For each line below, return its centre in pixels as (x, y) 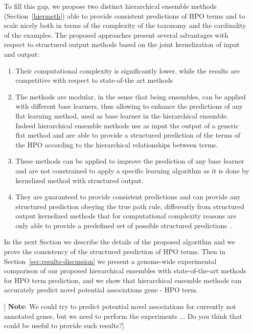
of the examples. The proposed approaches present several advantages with (116, 35)
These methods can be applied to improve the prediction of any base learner (130, 161)
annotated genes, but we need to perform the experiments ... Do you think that (123, 316)
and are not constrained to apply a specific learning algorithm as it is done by (132, 170)
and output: (22, 54)
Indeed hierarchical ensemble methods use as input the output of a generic (127, 125)
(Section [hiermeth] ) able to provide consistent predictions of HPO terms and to (125, 15)
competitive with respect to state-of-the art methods (94, 80)
